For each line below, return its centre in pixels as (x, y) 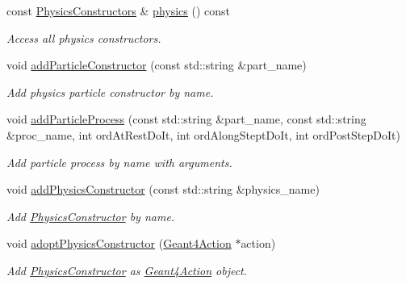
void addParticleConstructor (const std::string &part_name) (157, 65)
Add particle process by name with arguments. (119, 162)
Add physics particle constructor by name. (110, 92)
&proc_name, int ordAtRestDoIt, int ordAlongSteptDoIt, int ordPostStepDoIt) (203, 134)
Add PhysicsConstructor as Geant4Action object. (127, 270)
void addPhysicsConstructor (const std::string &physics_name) (163, 189)
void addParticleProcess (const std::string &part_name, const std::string (186, 119)
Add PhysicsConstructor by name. (91, 216)
